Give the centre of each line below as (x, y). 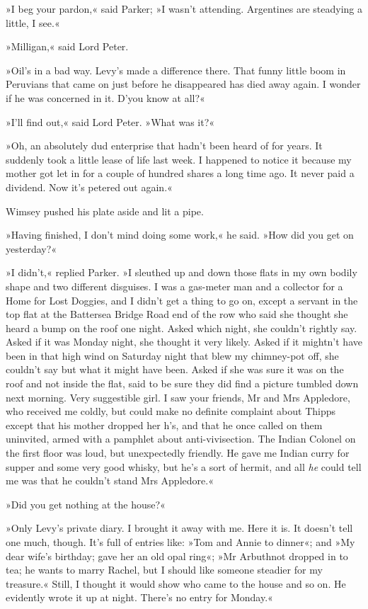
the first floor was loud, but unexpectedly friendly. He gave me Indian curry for (178, 453)
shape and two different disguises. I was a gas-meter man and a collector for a (174, 286)
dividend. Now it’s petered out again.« (89, 187)
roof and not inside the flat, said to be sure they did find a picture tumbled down (182, 383)
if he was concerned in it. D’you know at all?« (105, 97)
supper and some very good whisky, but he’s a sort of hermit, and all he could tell (184, 466)
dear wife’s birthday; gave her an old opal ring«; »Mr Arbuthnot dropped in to (177, 556)
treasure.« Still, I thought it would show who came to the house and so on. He (176, 583)
